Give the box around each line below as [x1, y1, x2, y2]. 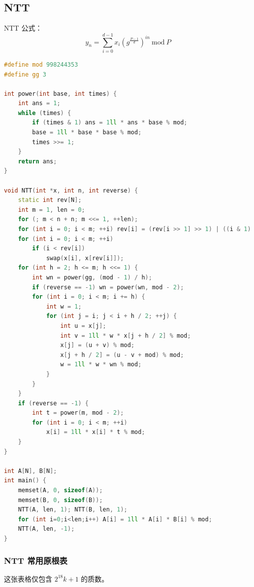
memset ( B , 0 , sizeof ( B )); [18, 496, 103, 504]
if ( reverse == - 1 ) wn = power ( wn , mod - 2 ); [32, 283, 184, 291]
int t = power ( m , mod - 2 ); [32, 409, 124, 417]
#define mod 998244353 [4, 61, 78, 68]
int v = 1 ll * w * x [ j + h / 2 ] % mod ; [60, 332, 191, 339]
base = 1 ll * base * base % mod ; [32, 129, 142, 136]
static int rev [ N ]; [18, 196, 82, 204]
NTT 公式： [4, 23, 42, 33]
